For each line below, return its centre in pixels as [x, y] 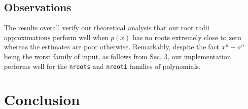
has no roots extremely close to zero [187, 37]
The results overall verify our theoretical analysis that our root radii [107, 28]
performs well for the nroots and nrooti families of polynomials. [102, 66]
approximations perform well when [56, 37]
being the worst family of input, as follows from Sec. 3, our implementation [118, 56]
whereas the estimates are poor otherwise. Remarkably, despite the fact [112, 47]
